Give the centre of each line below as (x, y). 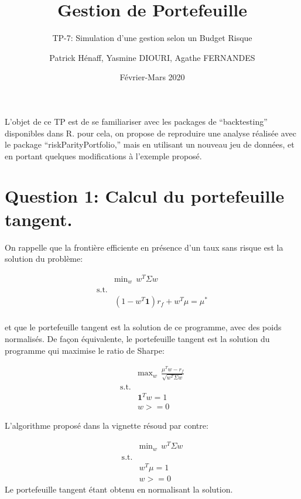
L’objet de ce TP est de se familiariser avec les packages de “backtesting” (136, 121)
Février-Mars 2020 (152, 77)
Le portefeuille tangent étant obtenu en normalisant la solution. (119, 489)
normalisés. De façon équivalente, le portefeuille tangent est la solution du (137, 339)
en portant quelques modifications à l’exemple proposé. (103, 155)
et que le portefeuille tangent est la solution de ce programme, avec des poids (143, 327)
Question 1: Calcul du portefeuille (145, 196)
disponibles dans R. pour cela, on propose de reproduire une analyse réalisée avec (150, 133)
